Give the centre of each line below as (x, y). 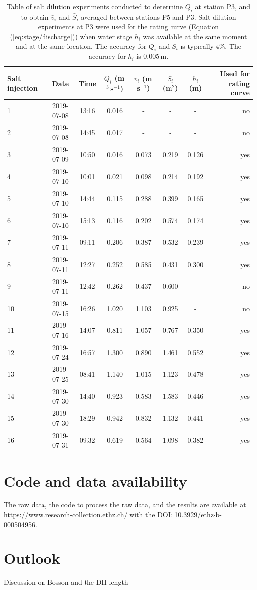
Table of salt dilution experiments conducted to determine (95, 6)
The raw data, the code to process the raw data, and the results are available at (125, 505)
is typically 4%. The (211, 46)
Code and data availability (96, 481)
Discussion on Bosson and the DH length (66, 582)
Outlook (32, 558)
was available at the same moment (195, 36)
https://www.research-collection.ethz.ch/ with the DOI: (88, 514)
